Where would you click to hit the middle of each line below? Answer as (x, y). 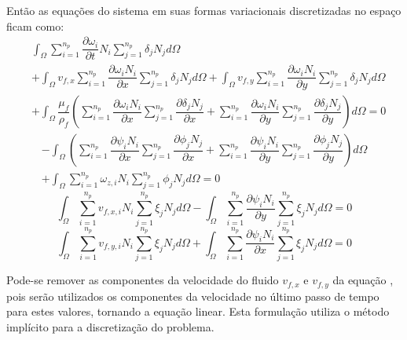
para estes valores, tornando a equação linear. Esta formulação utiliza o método (198, 311)
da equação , (363, 280)
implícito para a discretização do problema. (110, 326)
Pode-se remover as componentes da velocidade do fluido (143, 280)
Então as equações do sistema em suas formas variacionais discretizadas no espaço (204, 10)
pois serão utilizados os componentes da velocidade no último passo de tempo (193, 296)
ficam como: (35, 26)
